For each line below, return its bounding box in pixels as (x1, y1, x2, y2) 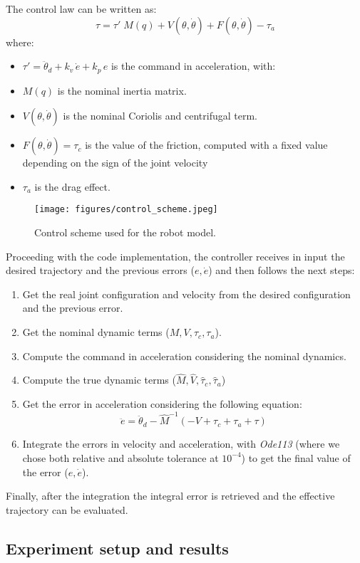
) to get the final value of (241, 450, 351, 465)
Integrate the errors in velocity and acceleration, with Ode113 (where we (22, 436, 340, 451)
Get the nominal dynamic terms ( (22, 325, 170, 340)
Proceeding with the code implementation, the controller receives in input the (6, 248, 345, 263)
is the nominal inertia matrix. (57, 83, 187, 98)
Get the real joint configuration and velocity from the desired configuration (22, 286, 351, 301)
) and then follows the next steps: (208, 263, 355, 278)
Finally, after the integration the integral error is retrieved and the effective (6, 488, 335, 503)
